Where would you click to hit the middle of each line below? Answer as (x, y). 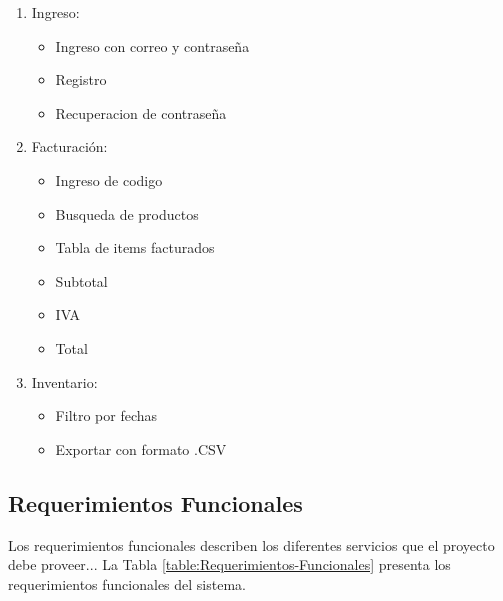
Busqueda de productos (127, 213)
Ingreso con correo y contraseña (152, 45)
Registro (81, 79)
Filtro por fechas (106, 415)
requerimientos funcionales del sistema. (127, 583)
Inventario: (64, 381)
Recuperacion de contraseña (141, 112)
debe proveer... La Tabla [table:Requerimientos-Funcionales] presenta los (229, 564)
